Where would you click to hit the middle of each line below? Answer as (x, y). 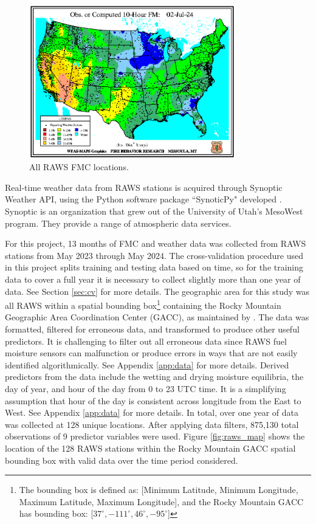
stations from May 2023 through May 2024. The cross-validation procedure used (154, 255)
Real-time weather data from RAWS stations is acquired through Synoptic (144, 187)
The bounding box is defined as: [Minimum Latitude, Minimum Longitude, (159, 490)
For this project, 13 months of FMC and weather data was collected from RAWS (156, 243)
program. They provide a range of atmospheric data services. (118, 223)
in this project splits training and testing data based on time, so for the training (154, 267)
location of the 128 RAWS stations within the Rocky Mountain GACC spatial (150, 448)
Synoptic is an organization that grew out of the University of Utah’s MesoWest (154, 211)
